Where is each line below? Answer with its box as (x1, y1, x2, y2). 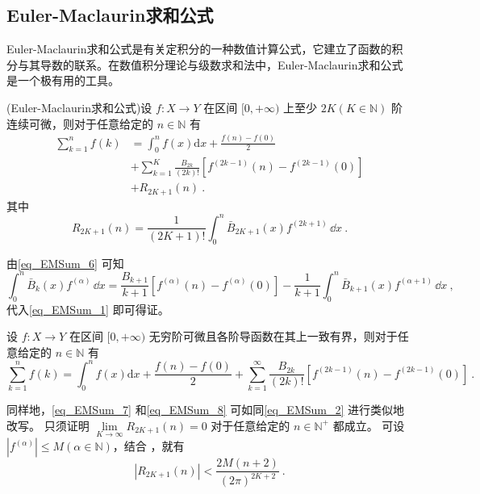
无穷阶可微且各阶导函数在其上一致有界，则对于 (148, 328, 398, 345)
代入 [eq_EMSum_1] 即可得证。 (6, 300, 169, 317)
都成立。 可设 (332, 417, 405, 433)
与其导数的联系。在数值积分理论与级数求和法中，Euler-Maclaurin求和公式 (17, 56, 403, 73)
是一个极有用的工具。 (6, 72, 119, 89)
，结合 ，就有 (112, 437, 185, 454)
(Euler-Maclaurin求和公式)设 (6, 98, 152, 115)
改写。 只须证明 (6, 417, 90, 433)
